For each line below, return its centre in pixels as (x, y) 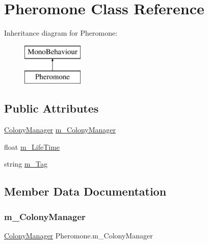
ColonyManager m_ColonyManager (60, 130)
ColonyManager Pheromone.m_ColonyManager (79, 235)
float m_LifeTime (32, 146)
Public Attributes (51, 108)
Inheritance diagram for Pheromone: (61, 33)
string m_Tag (26, 164)
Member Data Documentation (85, 191)
